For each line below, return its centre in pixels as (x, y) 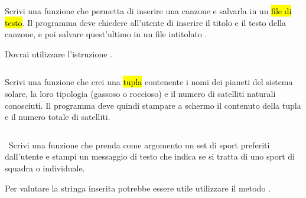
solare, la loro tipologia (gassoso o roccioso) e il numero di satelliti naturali (140, 93)
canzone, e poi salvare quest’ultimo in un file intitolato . (106, 34)
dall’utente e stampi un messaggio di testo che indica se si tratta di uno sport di (150, 156)
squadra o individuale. (45, 168)
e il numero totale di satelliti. (58, 117)
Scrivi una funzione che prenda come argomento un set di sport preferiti (139, 145)
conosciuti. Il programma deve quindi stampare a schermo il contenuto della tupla (153, 105)
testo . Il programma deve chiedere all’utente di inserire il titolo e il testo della (145, 22)
